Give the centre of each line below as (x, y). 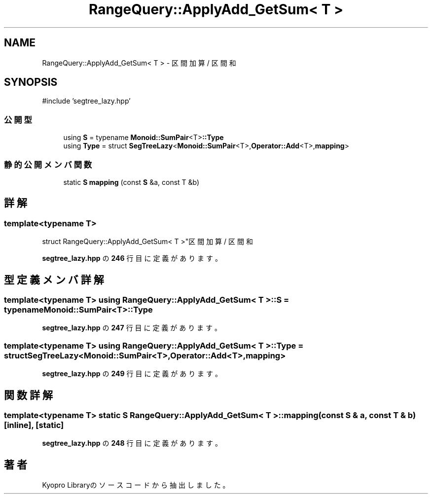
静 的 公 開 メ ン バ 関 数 (48, 164)
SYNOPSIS (31, 82)
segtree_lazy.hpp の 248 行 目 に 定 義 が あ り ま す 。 (132, 443)
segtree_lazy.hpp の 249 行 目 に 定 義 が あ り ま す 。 (132, 374)
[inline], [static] (34, 425)
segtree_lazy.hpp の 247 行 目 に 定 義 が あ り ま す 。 (132, 328)
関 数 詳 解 (28, 395)
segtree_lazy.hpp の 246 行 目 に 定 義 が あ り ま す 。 (132, 258)
